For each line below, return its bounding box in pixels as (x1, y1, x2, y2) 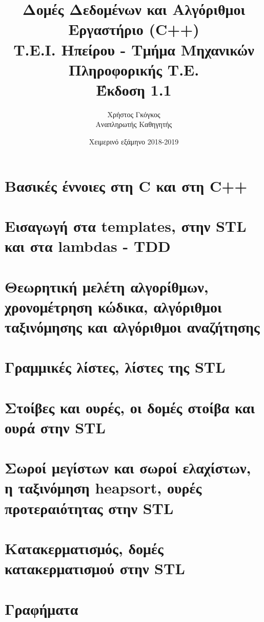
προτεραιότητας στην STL (5, 497, 174, 518)
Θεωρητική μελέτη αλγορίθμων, (5, 276, 209, 297)
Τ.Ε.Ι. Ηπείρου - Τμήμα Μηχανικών (13, 39, 254, 60)
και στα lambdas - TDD (5, 235, 171, 257)
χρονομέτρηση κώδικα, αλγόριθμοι (5, 296, 222, 317)
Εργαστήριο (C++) (68, 19, 199, 40)
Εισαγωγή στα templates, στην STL (5, 215, 247, 236)
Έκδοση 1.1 (96, 79, 172, 100)
